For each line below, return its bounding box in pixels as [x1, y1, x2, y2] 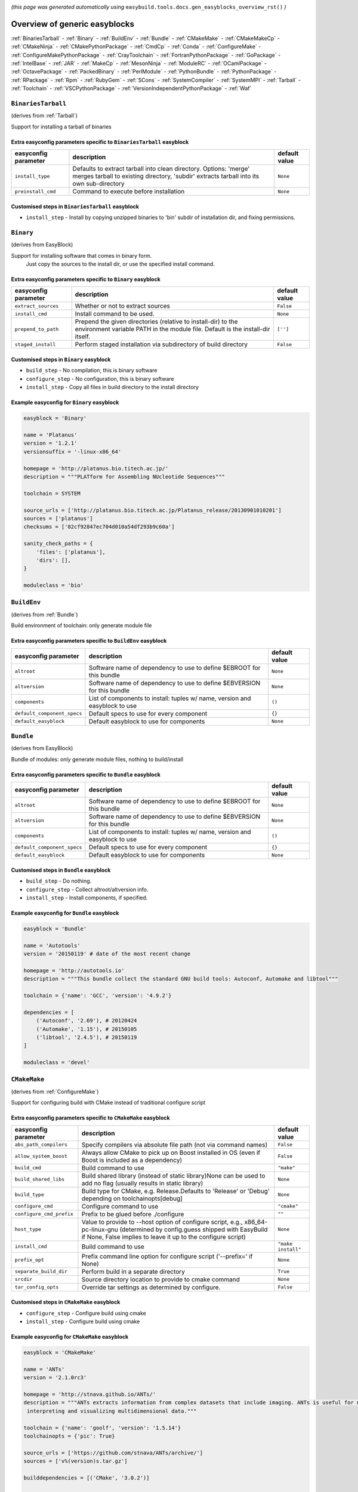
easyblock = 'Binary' [23, 415, 87, 422]
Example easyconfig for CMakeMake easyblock [11, 1333, 129, 1340]
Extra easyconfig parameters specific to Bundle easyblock [11, 770, 161, 778]
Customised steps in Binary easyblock [11, 356, 111, 363]
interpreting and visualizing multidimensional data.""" [27, 1407, 197, 1414]
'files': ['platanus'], [36, 548, 106, 555]
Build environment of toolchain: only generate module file [11, 622, 152, 629]
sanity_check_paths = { [23, 540, 94, 547]
